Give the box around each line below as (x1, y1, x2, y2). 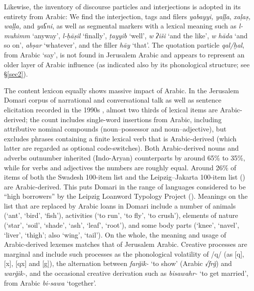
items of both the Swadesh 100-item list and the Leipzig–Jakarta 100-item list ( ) (4, 172, 246, 182)
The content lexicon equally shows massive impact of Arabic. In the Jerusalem (4, 85, 239, 95)
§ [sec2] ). (4, 69, 28, 79)
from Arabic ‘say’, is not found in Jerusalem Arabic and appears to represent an (4, 49, 245, 59)
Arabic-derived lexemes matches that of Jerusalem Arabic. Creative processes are (4, 239, 248, 249)
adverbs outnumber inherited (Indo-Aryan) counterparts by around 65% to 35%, (4, 152, 245, 162)
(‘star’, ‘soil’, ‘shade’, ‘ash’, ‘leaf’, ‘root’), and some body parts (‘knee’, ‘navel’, (4, 220, 239, 230)
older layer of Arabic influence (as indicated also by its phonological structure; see (4, 59, 250, 69)
